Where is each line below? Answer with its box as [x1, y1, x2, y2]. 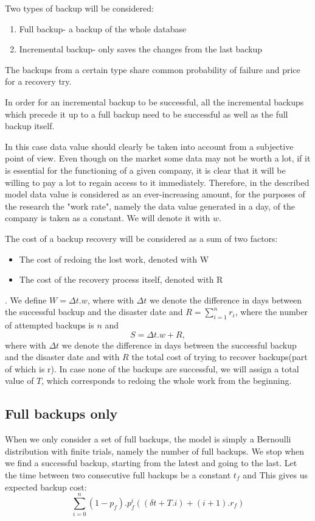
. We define [5, 293, 47, 306]
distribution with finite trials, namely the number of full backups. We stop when [5, 444, 305, 457]
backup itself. [5, 119, 55, 132]
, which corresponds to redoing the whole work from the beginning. [41, 374, 292, 387]
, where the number [235, 305, 308, 318]
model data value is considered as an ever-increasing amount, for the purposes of [5, 188, 305, 200]
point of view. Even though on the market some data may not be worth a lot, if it [5, 152, 311, 165]
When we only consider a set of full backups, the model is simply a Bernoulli [5, 433, 291, 445]
